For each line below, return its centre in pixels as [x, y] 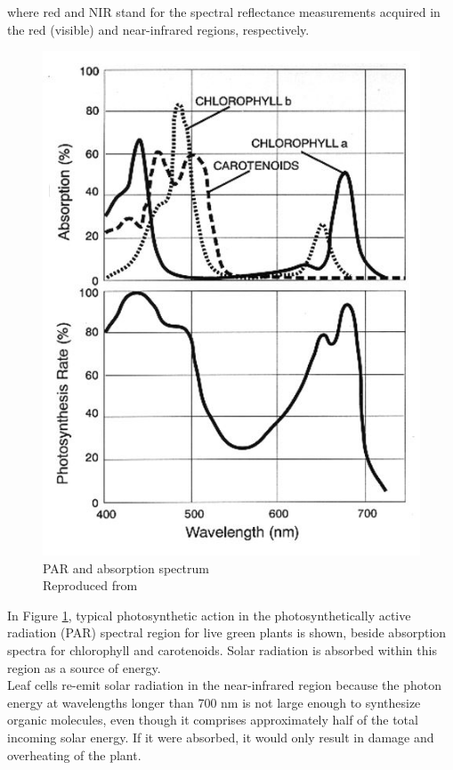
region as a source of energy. [84, 667]
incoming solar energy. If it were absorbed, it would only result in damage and [221, 737]
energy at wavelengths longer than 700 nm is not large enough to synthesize [214, 702]
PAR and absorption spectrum [126, 567]
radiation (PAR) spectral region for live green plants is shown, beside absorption [227, 632]
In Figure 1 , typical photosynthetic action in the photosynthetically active [209, 615]
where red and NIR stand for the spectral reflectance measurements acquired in [224, 12]
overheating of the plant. [74, 754]
